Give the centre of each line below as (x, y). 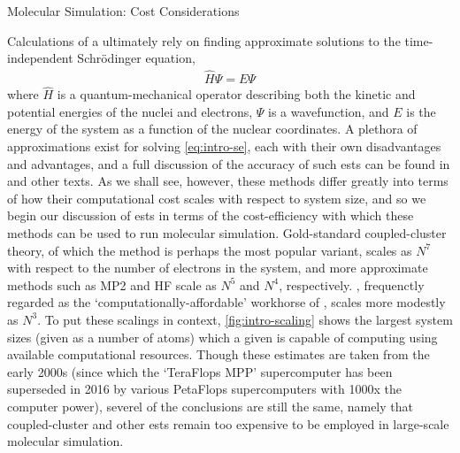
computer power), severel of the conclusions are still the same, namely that (210, 406)
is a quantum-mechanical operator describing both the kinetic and (236, 94)
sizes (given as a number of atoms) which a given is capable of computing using (222, 337)
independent (40, 58)
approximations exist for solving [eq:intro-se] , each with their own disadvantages (224, 146)
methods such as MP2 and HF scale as (112, 284)
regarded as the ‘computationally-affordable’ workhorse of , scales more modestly (226, 302)
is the (421, 111)
